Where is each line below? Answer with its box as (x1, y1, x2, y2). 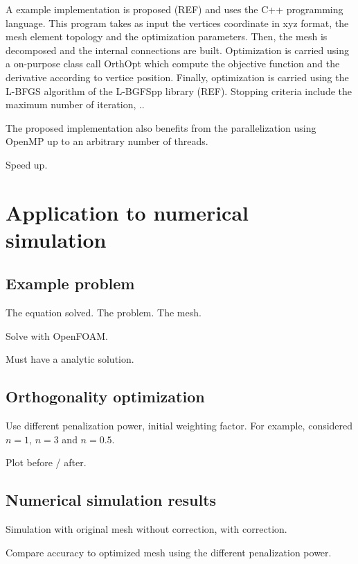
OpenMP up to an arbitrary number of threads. (6, 134, 208, 148)
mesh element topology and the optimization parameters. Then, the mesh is (6, 29, 328, 44)
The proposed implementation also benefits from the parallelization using (6, 120, 316, 135)
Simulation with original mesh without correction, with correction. (6, 522, 287, 536)
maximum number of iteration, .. (6, 97, 145, 112)
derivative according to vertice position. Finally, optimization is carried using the (6, 69, 349, 84)
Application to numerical (6, 198, 249, 226)
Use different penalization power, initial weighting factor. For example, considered (6, 418, 353, 433)
